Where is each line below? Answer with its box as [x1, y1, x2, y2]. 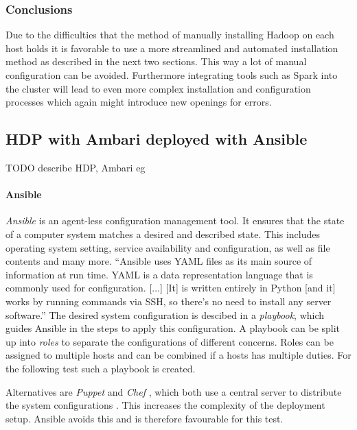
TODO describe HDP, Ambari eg [5, 160, 146, 174]
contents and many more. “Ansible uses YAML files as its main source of [5, 254, 312, 268]
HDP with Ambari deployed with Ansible [5, 128, 308, 150]
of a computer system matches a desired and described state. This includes [5, 226, 321, 241]
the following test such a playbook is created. [5, 361, 196, 375]
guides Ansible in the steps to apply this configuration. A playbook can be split [5, 321, 341, 335]
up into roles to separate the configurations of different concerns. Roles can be [5, 334, 334, 348]
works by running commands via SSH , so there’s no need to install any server [5, 294, 332, 308]
